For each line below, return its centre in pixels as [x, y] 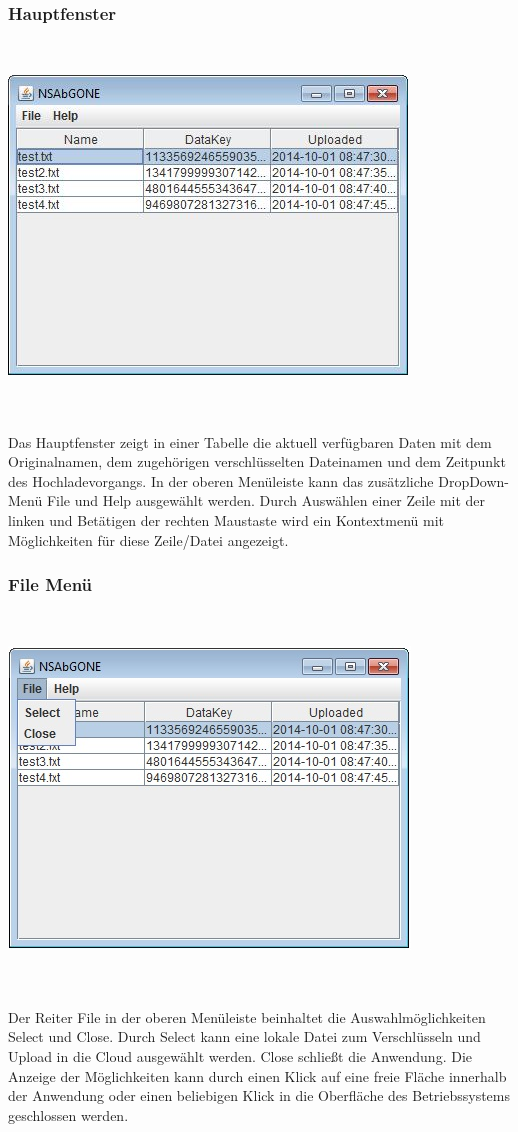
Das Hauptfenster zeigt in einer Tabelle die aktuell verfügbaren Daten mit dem [250, 441]
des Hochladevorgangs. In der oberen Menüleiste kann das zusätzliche [221, 480]
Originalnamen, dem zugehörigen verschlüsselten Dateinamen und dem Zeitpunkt [257, 461]
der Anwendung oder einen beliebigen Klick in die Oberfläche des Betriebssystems [259, 1095]
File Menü [50, 584]
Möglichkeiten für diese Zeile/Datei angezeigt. [148, 539]
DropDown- [474, 480]
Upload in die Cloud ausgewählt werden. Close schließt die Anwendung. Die [240, 1055]
